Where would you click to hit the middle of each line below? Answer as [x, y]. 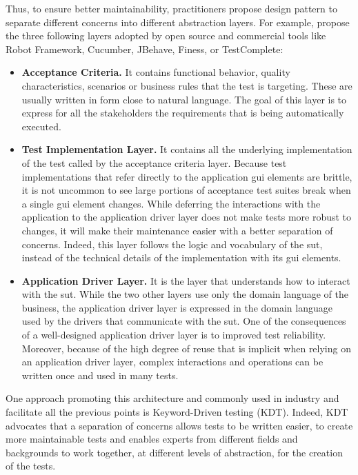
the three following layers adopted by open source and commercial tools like [166, 36]
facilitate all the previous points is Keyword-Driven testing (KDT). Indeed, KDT [177, 412]
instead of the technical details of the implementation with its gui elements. [181, 257]
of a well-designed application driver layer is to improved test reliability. [174, 335]
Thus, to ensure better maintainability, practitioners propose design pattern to [171, 8]
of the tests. [31, 466]
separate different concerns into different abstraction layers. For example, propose [178, 22]
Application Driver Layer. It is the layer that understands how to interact [186, 280]
